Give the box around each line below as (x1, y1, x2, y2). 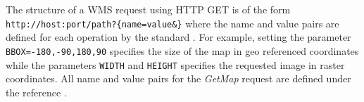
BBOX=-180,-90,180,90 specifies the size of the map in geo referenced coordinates (6, 43, 359, 58)
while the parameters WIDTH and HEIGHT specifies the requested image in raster (6, 57, 345, 72)
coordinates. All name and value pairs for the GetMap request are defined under (6, 71, 351, 86)
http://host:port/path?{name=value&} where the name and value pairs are (6, 15, 339, 30)
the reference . (6, 84, 67, 99)
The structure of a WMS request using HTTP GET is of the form (6, 2, 291, 16)
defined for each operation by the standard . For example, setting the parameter (6, 30, 351, 44)
